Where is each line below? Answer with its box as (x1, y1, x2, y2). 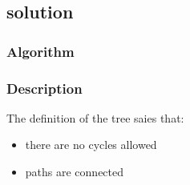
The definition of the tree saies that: (6, 109, 184, 126)
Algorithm (6, 41, 75, 61)
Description (6, 78, 83, 98)
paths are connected (25, 163, 124, 180)
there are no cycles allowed (25, 136, 157, 153)
